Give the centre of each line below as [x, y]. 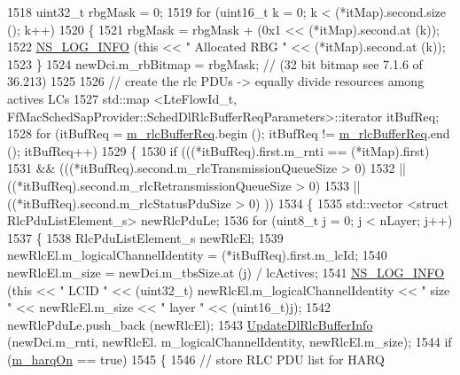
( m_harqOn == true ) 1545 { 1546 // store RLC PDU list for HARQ [196, 359]
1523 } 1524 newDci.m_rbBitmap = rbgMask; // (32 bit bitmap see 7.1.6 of [215, 63]
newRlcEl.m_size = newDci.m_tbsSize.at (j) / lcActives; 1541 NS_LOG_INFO [226, 272]
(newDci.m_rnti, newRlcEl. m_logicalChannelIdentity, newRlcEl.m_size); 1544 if [230, 342]
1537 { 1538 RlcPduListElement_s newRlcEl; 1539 [145, 237]
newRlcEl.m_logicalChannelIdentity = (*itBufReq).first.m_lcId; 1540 [197, 255]
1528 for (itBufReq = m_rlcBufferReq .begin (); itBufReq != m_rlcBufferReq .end [229, 133]
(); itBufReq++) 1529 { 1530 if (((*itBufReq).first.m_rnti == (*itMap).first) [218, 150]
